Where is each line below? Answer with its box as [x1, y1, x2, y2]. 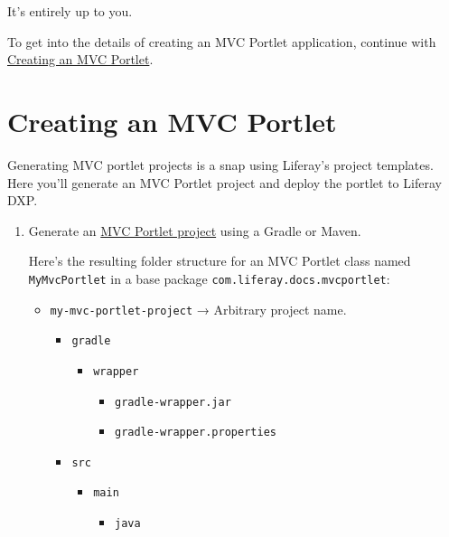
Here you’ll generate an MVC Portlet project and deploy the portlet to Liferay [7, 173, 442, 192]
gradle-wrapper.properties [114, 426, 276, 439]
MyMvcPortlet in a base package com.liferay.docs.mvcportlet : [28, 268, 390, 287]
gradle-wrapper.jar [114, 395, 231, 409]
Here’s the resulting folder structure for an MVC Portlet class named [28, 251, 411, 270]
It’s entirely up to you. [7, 2, 133, 20]
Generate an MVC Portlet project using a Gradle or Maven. [28, 221, 361, 240]
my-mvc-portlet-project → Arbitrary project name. [50, 299, 347, 318]
